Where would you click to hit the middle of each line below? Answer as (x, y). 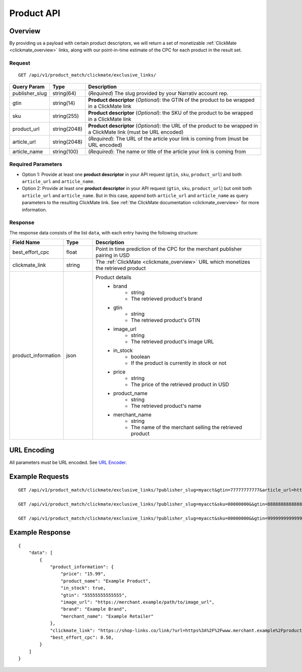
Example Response (40, 533)
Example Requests (39, 477)
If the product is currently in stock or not (179, 363)
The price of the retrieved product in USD (180, 385)
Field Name (26, 242)
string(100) (65, 151)
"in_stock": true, (83, 588)
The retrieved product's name (166, 406)
